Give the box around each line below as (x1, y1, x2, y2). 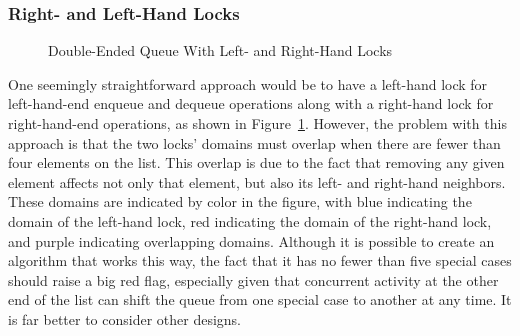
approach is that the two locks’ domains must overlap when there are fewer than (8, 132, 501, 153)
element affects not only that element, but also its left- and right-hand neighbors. (8, 171, 506, 192)
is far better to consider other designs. (8, 308, 242, 329)
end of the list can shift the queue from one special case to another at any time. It (8, 289, 512, 310)
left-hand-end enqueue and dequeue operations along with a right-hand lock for (8, 93, 494, 114)
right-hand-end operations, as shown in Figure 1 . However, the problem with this (8, 113, 507, 133)
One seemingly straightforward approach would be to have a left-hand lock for (8, 73, 488, 94)
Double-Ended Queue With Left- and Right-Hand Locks (48, 40, 393, 61)
